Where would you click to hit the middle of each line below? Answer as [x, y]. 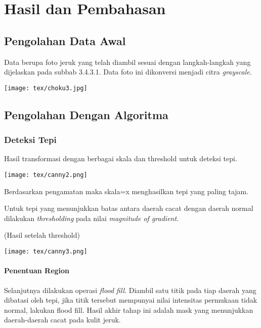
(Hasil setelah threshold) [42, 235]
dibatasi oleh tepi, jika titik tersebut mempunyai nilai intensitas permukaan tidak [131, 300]
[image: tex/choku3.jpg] [46, 88]
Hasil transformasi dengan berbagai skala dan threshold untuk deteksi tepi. [121, 158]
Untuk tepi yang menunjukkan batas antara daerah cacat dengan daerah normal [129, 208]
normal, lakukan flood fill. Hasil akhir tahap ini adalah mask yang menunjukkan [129, 309]
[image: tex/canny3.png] [46, 252]
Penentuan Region [37, 270]
